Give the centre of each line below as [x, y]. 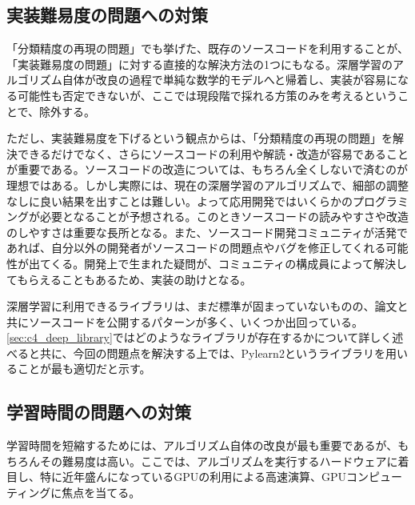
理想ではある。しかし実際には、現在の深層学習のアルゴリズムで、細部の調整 [208, 184]
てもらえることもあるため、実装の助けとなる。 [129, 279]
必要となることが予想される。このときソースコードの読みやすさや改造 [224, 216]
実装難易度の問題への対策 [107, 15]
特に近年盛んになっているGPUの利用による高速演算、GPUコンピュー [221, 477]
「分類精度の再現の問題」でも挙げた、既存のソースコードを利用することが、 [208, 48]
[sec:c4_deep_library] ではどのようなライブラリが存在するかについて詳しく [200, 337]
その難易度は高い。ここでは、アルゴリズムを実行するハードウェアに [219, 461]
